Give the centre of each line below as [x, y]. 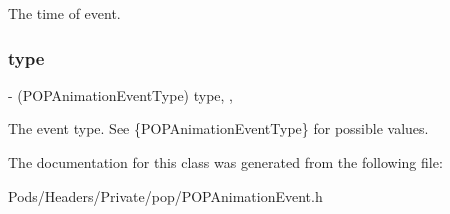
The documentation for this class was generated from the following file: [225, 162]
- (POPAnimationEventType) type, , [121, 94]
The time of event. [64, 13]
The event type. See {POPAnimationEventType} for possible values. [218, 128]
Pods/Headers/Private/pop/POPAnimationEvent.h [165, 195]
